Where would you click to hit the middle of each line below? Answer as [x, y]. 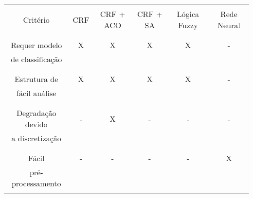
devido [36, 124]
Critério [36, 19]
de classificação [36, 59]
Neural [229, 25]
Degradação [36, 113]
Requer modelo [36, 45]
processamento [36, 183]
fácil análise [36, 93]
